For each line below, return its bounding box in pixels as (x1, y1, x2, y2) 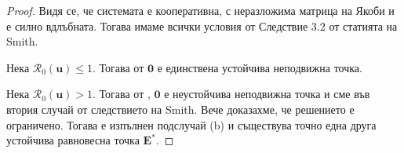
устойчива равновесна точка (6, 132, 140, 148)
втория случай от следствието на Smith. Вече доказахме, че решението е (6, 100, 355, 117)
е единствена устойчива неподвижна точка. (157, 59, 362, 75)
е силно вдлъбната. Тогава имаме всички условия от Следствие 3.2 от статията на (6, 17, 398, 34)
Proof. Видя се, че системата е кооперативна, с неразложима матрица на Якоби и (6, 2, 395, 18)
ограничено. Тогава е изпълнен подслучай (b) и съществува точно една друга (6, 116, 377, 133)
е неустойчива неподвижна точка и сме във (164, 86, 370, 102)
